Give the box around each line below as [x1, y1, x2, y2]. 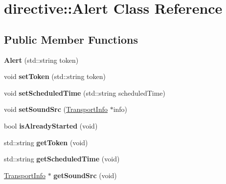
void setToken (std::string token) [4, 71, 106, 81]
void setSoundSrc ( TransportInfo [4, 104, 108, 114]
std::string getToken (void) [4, 137, 88, 147]
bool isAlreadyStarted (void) [4, 120, 98, 131]
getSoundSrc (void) [53, 170, 117, 180]
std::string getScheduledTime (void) [4, 154, 120, 164]
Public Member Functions [4, 31, 138, 47]
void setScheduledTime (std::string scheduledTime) [4, 87, 166, 98]
